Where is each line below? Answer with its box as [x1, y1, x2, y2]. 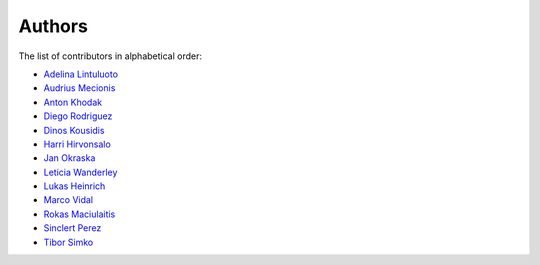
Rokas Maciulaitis [43, 208, 116, 220]
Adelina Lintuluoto [43, 68, 119, 80]
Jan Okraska [43, 152, 96, 164]
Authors [18, 15, 89, 37]
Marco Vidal [43, 194, 94, 206]
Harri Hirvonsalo [43, 138, 112, 150]
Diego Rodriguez [43, 110, 113, 122]
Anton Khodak [43, 96, 103, 108]
